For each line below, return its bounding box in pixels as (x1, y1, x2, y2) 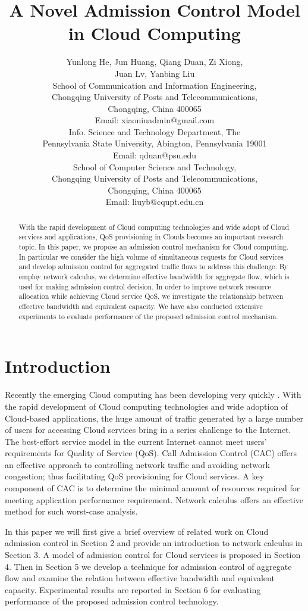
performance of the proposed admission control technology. (5, 595, 219, 607)
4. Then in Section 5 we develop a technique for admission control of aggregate (5, 560, 292, 572)
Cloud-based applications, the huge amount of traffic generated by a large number (5, 412, 303, 424)
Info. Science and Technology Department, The (68, 125, 241, 138)
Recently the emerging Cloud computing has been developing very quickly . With (5, 388, 301, 401)
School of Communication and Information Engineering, (52, 79, 257, 91)
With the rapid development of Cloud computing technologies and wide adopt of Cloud (18, 222, 290, 232)
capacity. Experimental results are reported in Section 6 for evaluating (5, 583, 261, 596)
